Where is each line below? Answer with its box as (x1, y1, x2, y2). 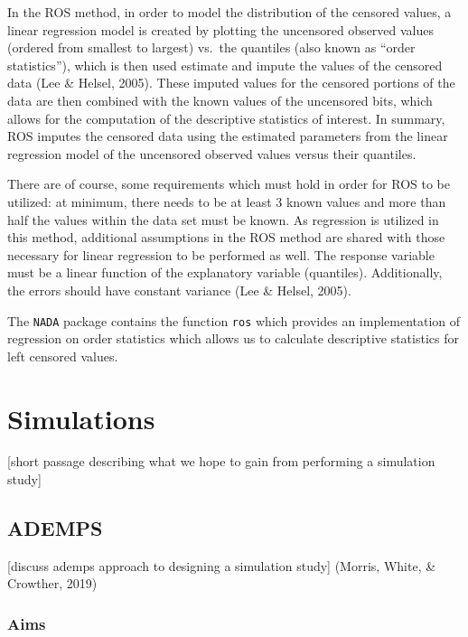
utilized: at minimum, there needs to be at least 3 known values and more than (7, 192, 446, 211)
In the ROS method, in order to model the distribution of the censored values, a (7, 3, 452, 21)
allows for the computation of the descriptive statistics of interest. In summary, (7, 108, 445, 127)
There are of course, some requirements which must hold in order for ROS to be (7, 174, 450, 193)
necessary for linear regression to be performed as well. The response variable (7, 245, 435, 264)
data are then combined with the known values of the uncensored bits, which (7, 90, 433, 109)
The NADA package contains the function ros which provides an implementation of (7, 311, 461, 330)
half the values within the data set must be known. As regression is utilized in (7, 210, 439, 229)
